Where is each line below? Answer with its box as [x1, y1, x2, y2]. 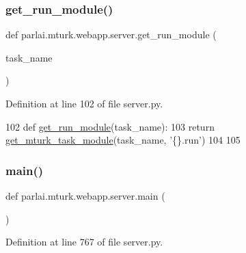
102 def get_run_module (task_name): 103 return [5, 119, 215, 133]
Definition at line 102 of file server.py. [5, 96, 163, 110]
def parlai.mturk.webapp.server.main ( [5, 189, 165, 202]
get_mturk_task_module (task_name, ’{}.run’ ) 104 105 [5, 133, 241, 147]
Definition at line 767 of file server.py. [5, 235, 163, 249]
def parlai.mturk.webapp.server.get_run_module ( [5, 27, 217, 42]
